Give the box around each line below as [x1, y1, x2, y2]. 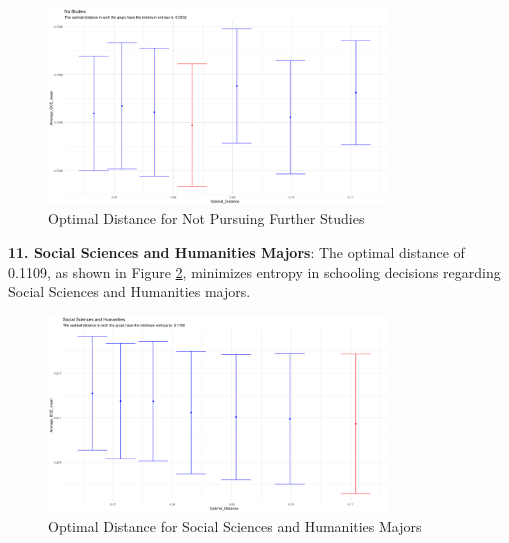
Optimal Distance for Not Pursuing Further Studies [48, 208, 365, 229]
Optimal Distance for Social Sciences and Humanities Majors [48, 516, 422, 537]
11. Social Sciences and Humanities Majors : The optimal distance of [8, 241, 465, 262]
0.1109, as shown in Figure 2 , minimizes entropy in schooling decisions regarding [8, 261, 501, 282]
